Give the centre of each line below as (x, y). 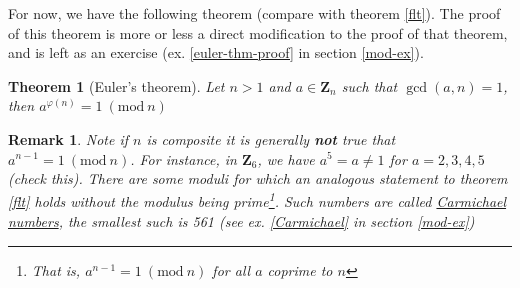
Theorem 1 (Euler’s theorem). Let (116, 85)
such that (369, 85)
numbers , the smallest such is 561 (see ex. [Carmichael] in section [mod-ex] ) (241, 221)
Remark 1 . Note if (68, 138)
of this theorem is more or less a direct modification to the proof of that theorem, (258, 32)
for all (231, 269)
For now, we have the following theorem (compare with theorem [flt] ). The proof (254, 13)
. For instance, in (183, 158)
